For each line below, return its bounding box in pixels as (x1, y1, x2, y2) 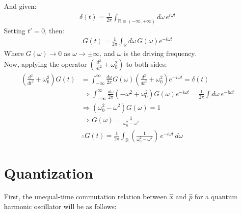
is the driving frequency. (124, 48, 196, 58)
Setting (4, 25, 26, 35)
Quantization (4, 163, 93, 183)
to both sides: (126, 58, 167, 69)
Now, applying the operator (4, 58, 87, 69)
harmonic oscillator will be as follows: (4, 201, 117, 211)
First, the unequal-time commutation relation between (4, 191, 167, 202)
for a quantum (194, 191, 238, 202)
